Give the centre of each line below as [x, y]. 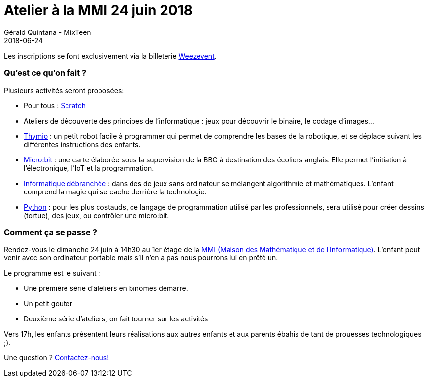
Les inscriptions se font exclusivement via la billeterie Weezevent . [110, 56]
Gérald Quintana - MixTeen [48, 32]
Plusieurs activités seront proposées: [64, 90]
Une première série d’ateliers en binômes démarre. [106, 288]
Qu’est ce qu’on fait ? [45, 73]
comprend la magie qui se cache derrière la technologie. [115, 191]
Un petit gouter [48, 304]
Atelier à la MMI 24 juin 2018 [98, 10]
